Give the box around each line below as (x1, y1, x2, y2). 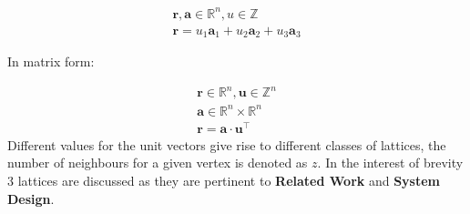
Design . (7, 189, 55, 208)
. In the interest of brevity (317, 153, 464, 172)
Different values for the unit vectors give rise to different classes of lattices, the (7, 135, 446, 154)
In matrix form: (7, 52, 95, 71)
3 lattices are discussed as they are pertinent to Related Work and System (7, 170, 441, 189)
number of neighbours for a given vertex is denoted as (7, 153, 308, 172)
